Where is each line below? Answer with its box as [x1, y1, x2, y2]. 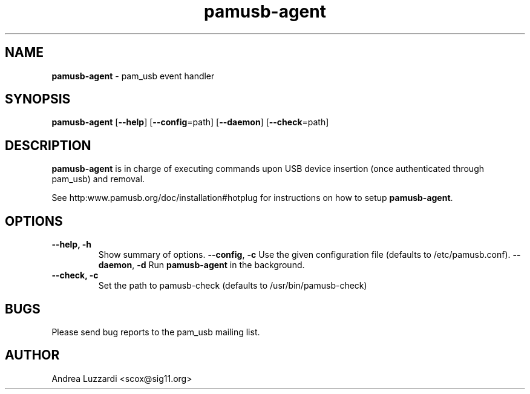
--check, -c [51, 270, 99, 281]
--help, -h [51, 239, 91, 250]
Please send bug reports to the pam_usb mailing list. [51, 326, 260, 337]
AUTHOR [5, 347, 60, 363]
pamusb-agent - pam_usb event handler [51, 70, 215, 81]
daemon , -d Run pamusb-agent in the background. [98, 260, 305, 271]
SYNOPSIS [5, 91, 71, 107]
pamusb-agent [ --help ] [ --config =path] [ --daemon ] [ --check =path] [51, 117, 329, 128]
